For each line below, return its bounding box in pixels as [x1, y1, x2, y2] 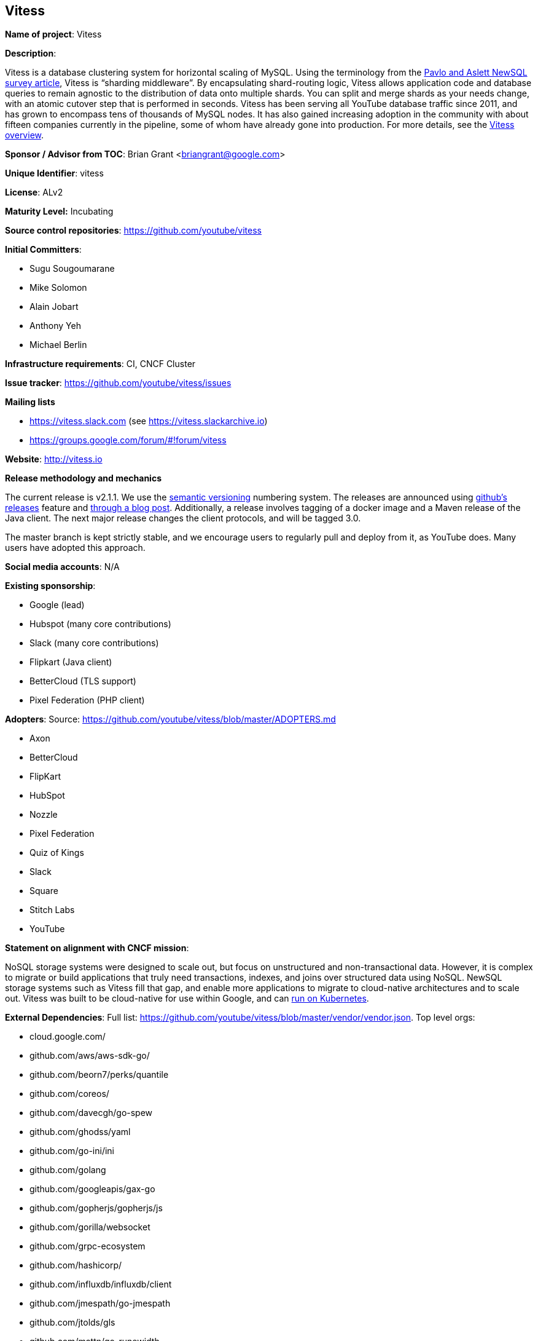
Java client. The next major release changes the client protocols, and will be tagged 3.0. [5, 513, 361, 524]
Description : [5, 48, 57, 59]
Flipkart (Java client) [29, 657, 112, 668]
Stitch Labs [29, 904, 75, 916]
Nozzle [29, 809, 58, 820]
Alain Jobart [29, 301, 79, 312]
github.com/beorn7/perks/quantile [29, 1069, 169, 1080]
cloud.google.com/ [29, 1031, 106, 1042]
